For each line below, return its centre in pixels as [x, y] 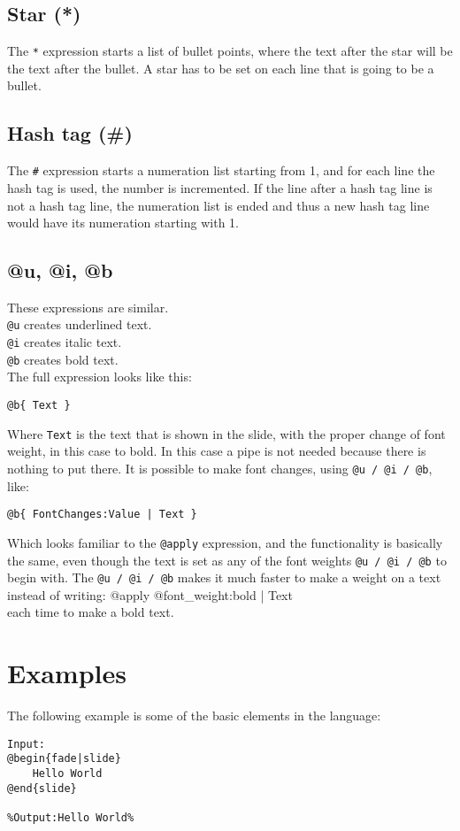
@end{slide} [42, 788]
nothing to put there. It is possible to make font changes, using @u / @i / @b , [220, 468]
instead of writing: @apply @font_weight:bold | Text [150, 594]
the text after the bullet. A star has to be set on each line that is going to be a [221, 68]
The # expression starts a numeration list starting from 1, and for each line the [221, 170]
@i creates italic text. [65, 342]
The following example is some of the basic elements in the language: [194, 716]
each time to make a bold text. [91, 612]
